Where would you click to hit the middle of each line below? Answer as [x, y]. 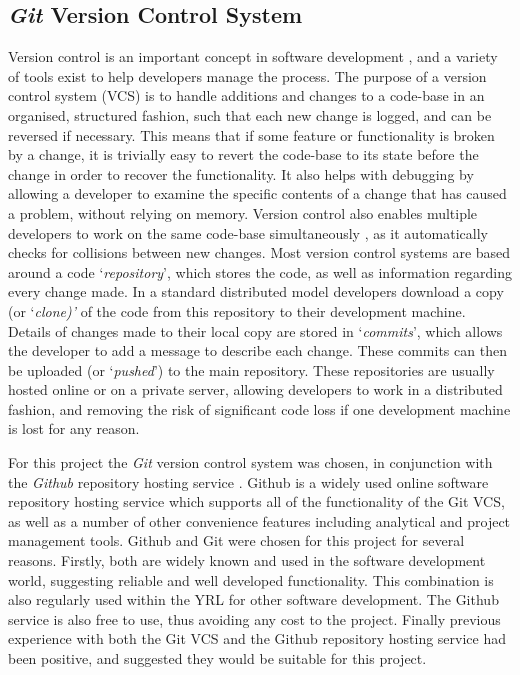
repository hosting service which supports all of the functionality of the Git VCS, [256, 501]
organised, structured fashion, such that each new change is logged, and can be [250, 114]
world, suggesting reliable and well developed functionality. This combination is [251, 579]
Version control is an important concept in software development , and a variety [253, 56]
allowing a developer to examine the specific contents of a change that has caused [257, 193]
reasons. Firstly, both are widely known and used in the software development [247, 560]
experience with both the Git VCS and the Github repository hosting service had [257, 638]
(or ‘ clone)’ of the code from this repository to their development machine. [237, 310]
